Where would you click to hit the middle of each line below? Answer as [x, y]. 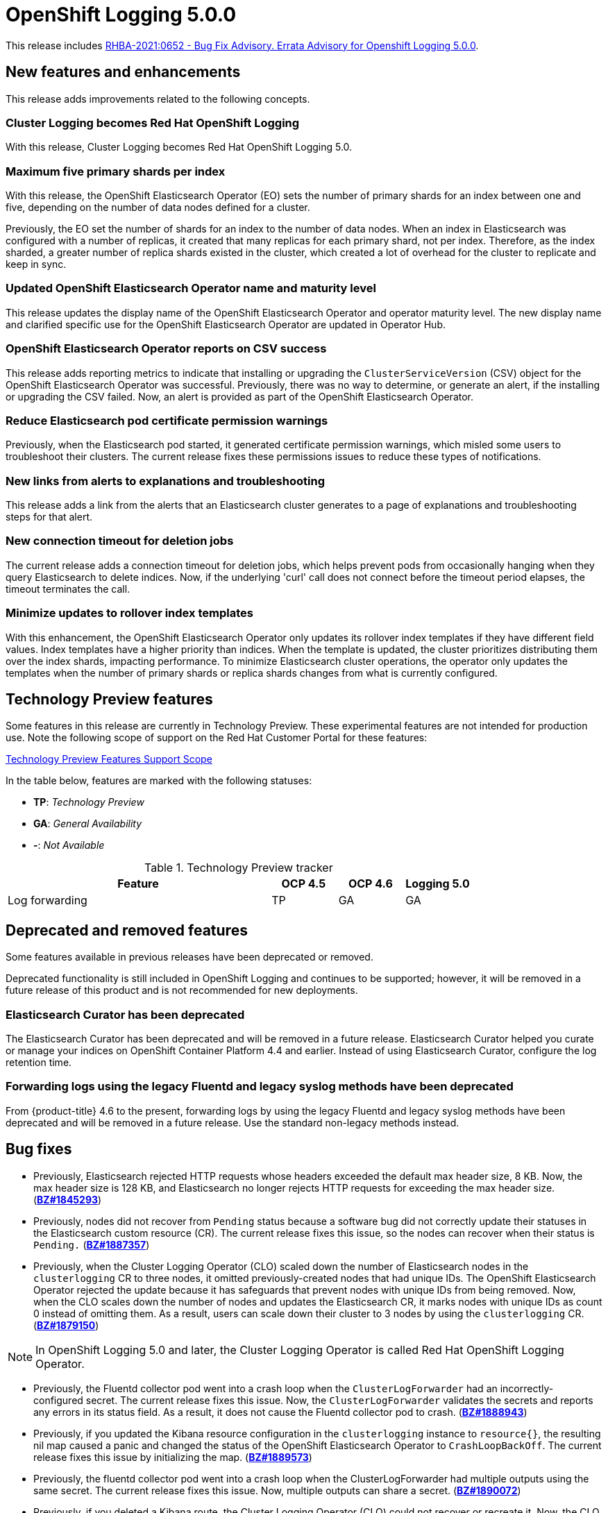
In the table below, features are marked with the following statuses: [159, 781]
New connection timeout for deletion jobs [120, 541]
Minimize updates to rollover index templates [129, 613]
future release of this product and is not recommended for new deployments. [182, 990]
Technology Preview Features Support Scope [109, 759]
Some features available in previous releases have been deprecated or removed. [189, 957]
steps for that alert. [49, 517]
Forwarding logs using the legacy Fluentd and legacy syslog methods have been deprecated [260, 1087]
